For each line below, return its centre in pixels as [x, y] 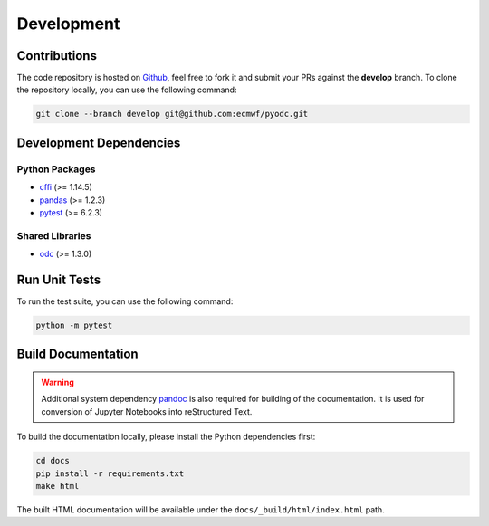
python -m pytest [74, 325]
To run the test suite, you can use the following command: [125, 301]
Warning [58, 382]
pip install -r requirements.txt [110, 473]
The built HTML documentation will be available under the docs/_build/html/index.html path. [201, 509]
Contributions [57, 56]
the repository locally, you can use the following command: [127, 90]
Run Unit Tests [59, 279]
